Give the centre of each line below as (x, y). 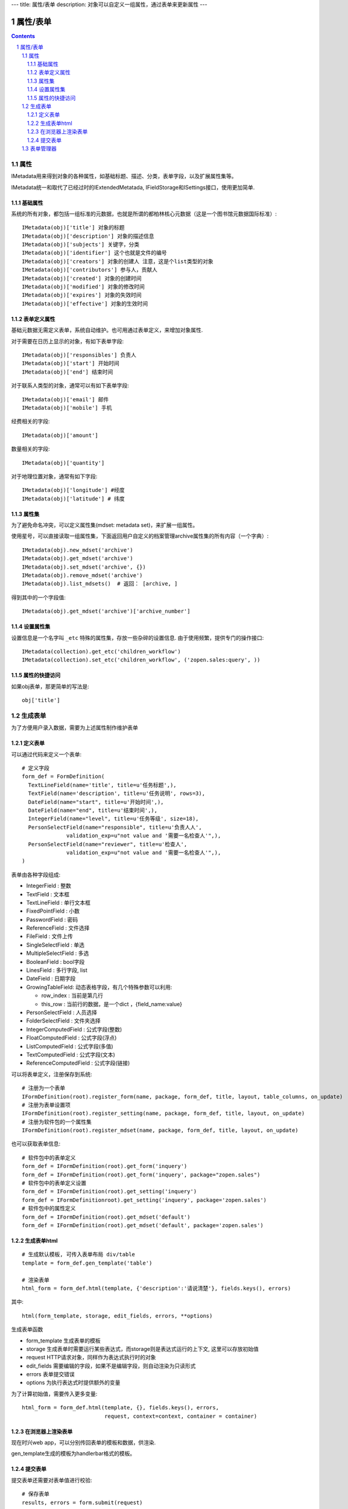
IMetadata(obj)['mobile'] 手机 (67, 408)
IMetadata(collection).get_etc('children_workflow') (101, 651)
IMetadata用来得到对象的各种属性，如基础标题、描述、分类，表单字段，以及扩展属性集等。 (124, 176)
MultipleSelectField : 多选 (58, 953)
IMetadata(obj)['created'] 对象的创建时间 (82, 278)
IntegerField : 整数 (49, 886)
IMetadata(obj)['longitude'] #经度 (73, 490)
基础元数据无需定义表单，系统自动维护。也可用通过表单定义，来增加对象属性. (107, 330)
